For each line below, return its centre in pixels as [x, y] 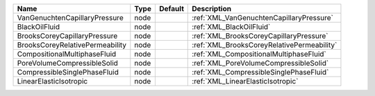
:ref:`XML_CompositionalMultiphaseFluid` [259, 54]
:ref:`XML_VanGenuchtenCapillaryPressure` [262, 18]
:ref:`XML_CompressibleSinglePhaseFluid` [260, 72]
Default [171, 9]
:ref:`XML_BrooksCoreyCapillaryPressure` [260, 36]
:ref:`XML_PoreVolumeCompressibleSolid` [260, 63]
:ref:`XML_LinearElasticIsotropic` [245, 81]
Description [212, 9]
